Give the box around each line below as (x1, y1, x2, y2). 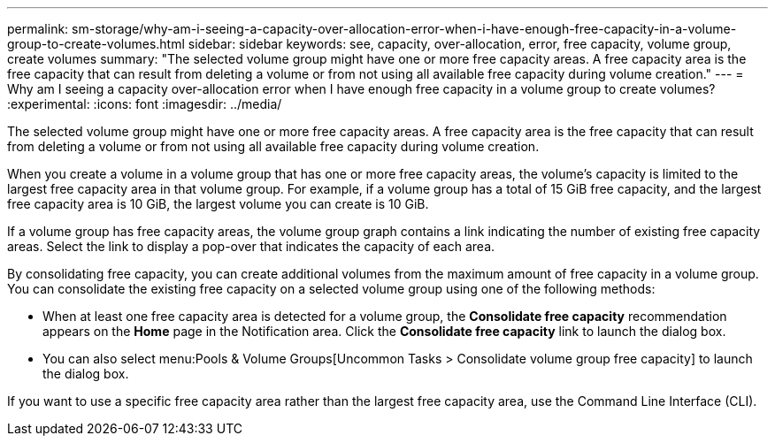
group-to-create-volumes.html (7, 36, 185, 51)
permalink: (7, 21, 69, 36)
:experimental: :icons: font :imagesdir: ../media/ (7, 96, 282, 111)
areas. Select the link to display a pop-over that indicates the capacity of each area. (7, 239, 495, 254)
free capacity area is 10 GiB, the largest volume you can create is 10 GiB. (7, 196, 429, 211)
